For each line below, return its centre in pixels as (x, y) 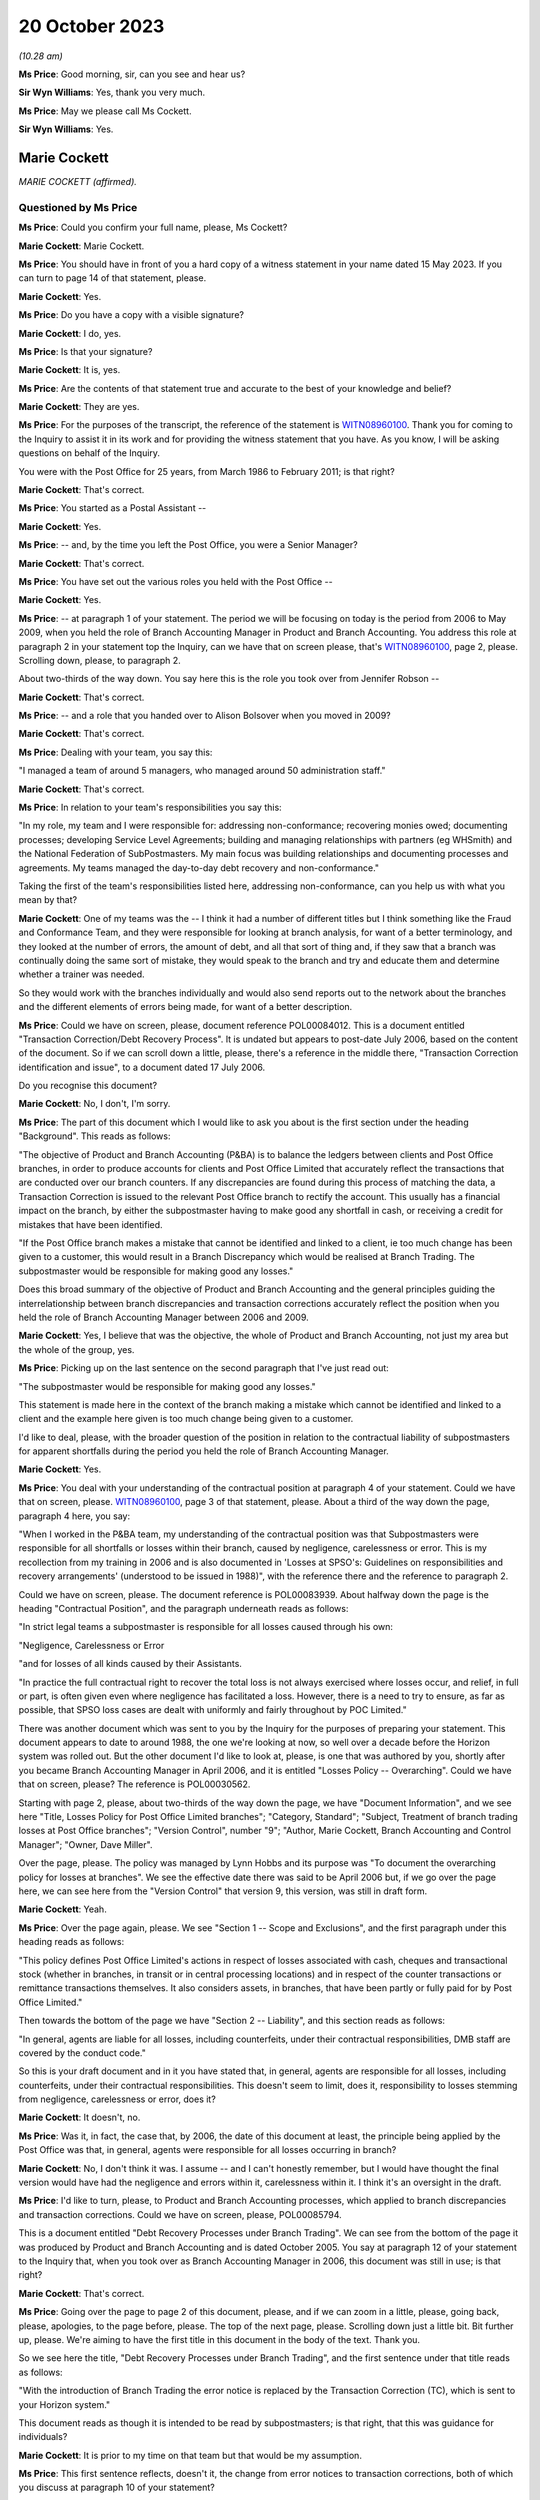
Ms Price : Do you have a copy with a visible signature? (131, 315)
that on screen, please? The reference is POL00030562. (134, 1784)
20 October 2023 (91, 26)
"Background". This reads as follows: (94, 1136)
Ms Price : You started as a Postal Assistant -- (112, 508)
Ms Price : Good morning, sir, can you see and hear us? (132, 74)
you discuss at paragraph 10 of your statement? (116, 2487)
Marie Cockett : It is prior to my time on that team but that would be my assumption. (190, 2455)
